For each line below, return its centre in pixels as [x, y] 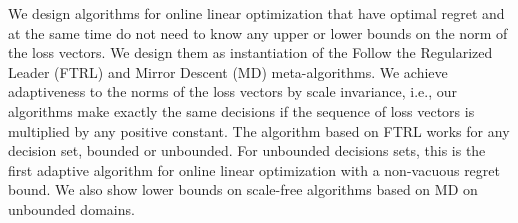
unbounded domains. [71, 208]
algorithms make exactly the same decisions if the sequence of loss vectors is [241, 110]
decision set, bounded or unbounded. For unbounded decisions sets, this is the [247, 150]
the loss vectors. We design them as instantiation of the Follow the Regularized [250, 52]
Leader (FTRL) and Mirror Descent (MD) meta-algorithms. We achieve [228, 71]
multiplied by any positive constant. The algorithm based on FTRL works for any [259, 130]
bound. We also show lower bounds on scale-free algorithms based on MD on [243, 189]
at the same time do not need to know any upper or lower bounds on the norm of [258, 32]
